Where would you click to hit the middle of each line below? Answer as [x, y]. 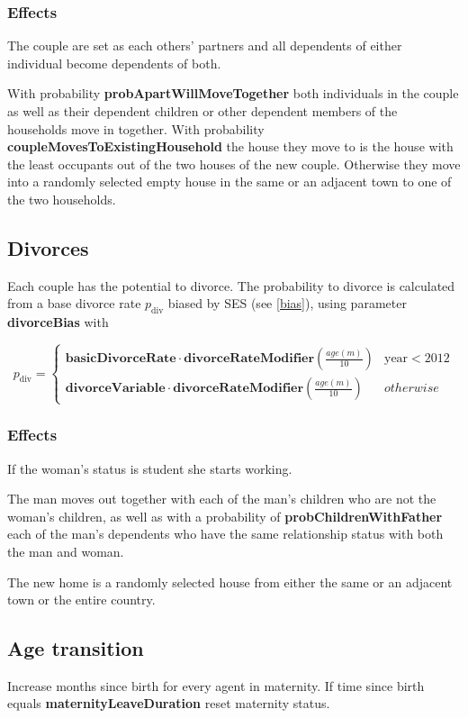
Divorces [48, 247]
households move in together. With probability [136, 128]
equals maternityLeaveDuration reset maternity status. [169, 703]
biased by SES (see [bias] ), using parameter [287, 303]
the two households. [62, 199]
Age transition [76, 648]
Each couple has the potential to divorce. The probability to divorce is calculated [231, 285]
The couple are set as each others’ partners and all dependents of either [205, 45]
